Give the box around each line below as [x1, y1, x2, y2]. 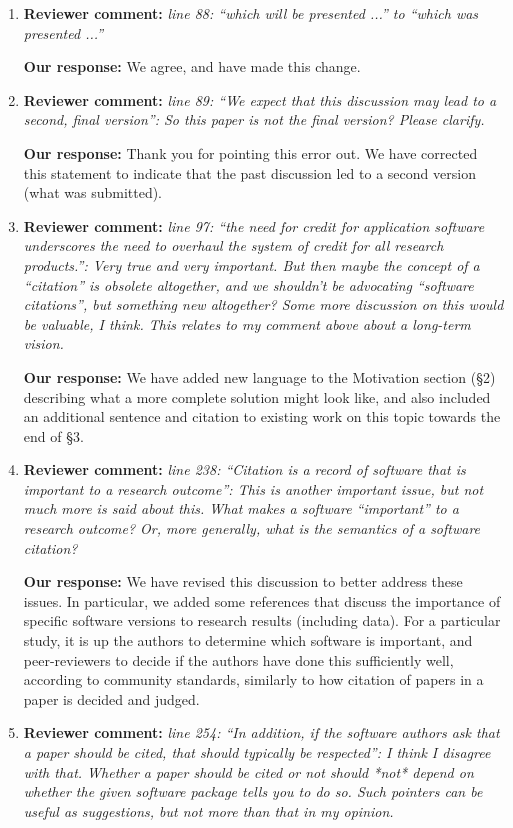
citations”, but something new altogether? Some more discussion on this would [23, 294, 504, 315]
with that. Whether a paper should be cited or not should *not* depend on [23, 761, 474, 782]
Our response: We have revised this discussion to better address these [23, 571, 463, 592]
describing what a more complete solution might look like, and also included [23, 386, 491, 407]
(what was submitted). [23, 182, 163, 203]
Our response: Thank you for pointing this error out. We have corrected [23, 142, 478, 163]
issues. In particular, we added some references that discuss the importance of [23, 590, 501, 611]
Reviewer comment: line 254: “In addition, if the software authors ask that [23, 722, 500, 743]
